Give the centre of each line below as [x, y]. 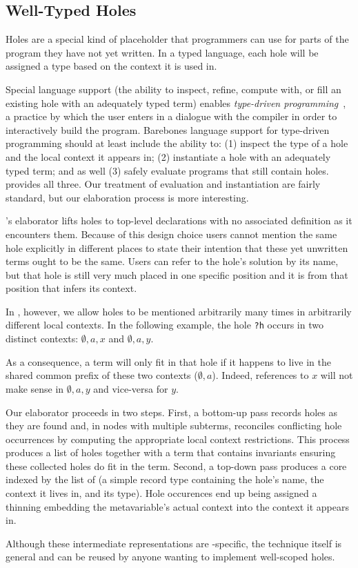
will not [337, 375]
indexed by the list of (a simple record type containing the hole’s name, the [165, 479]
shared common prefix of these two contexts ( [102, 375]
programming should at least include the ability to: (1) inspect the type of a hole [177, 143]
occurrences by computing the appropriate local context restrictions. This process [178, 439]
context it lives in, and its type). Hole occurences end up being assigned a [161, 493]
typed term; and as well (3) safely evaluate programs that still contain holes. [167, 170]
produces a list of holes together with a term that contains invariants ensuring [171, 452]
